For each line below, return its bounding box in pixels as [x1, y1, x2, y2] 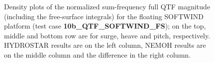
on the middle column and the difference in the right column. [4, 49, 191, 60]
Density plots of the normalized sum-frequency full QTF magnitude [4, 1, 211, 11]
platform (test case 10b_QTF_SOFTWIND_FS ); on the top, [4, 21, 206, 31]
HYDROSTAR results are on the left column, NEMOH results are [4, 40, 206, 50]
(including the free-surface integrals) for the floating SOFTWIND [4, 11, 204, 21]
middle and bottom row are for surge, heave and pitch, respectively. [4, 30, 211, 40]
